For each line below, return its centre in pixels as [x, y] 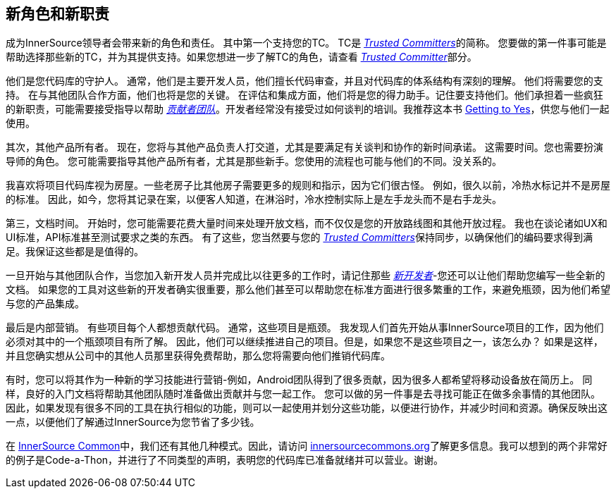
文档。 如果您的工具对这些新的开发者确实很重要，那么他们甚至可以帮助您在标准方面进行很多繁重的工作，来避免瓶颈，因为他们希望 [308, 290]
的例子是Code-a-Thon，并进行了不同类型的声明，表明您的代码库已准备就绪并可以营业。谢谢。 [225, 460]
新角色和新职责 [57, 14]
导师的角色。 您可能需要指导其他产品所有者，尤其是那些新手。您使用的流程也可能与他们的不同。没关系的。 [254, 161]
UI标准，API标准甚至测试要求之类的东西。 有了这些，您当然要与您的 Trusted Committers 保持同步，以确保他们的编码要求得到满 [299, 237]
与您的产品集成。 [45, 304]
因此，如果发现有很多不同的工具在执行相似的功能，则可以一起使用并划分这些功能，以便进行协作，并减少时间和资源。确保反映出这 [307, 408]
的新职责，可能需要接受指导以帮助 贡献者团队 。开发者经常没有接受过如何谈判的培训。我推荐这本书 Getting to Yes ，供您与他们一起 [308, 109]
